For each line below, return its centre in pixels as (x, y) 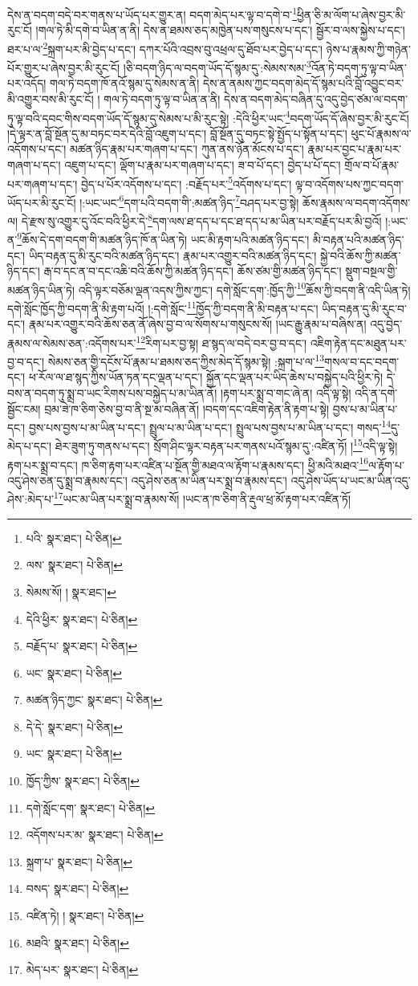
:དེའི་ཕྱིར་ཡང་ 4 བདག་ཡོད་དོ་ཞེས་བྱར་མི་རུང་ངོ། (321, 116)
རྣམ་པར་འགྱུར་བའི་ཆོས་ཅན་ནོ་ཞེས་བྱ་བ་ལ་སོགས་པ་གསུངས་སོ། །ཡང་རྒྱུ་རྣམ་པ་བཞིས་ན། (197, 324)
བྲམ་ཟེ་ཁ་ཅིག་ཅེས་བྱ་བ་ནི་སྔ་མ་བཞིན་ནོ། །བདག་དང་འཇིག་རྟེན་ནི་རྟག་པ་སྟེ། (187, 408)
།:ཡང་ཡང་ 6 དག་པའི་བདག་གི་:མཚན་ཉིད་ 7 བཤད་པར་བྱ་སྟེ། (189, 201)
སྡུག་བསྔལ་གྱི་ (371, 271)
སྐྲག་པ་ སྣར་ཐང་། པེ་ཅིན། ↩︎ (79, 861)
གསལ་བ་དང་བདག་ (362, 361)
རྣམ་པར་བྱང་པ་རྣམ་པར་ (355, 149)
